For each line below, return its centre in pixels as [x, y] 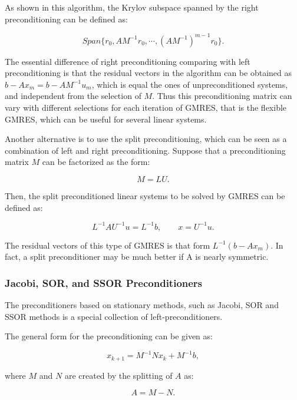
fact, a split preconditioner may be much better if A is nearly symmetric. [137, 257]
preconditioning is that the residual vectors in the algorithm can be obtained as [148, 73]
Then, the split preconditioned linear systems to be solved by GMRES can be [145, 196]
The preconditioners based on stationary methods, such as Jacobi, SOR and [142, 305]
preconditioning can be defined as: [66, 19]
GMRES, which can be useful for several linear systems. [106, 119]
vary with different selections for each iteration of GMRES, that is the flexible [146, 108]
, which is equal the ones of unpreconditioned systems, [190, 84]
